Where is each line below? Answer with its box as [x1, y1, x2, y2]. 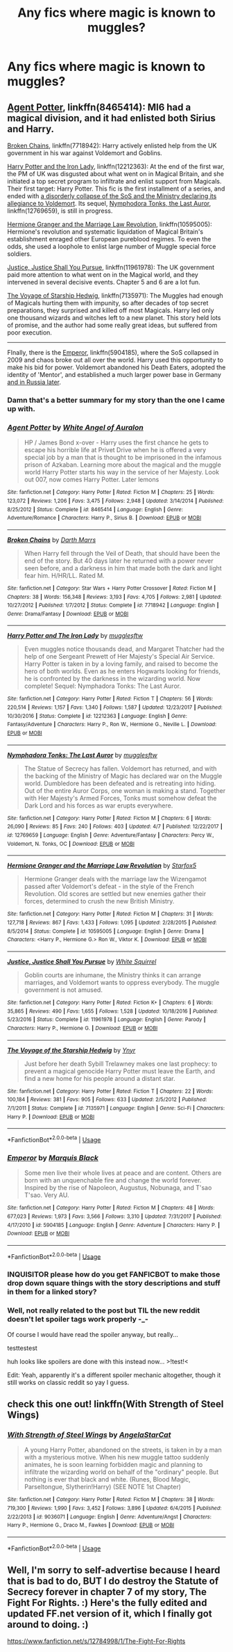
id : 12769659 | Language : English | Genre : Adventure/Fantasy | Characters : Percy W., [7, 832, 214, 839]
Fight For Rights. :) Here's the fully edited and [7, 1597, 207, 1609]
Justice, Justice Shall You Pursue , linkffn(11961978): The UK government [7, 263, 215, 271]
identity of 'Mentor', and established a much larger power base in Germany [7, 371, 222, 378]
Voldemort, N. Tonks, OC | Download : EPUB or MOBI [7, 840, 135, 847]
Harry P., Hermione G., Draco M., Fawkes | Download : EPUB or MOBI [7, 1522, 175, 1529]
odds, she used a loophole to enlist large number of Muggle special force [7, 242, 216, 250]
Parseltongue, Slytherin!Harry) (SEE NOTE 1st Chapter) [24, 1483, 182, 1491]
